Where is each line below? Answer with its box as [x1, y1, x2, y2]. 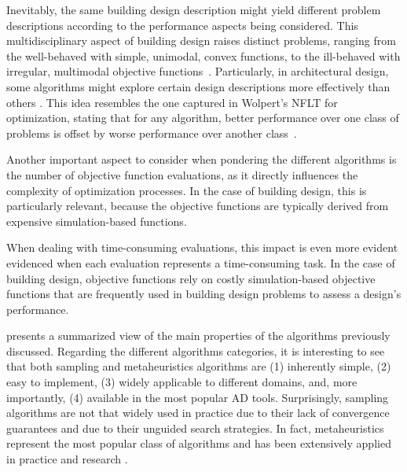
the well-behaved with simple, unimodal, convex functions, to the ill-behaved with [6, 47, 401, 64]
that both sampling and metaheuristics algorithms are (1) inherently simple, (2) [6, 358, 391, 374]
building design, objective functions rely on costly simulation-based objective [6, 270, 376, 286]
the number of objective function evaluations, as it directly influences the [6, 166, 358, 183]
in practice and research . [6, 451, 128, 467]
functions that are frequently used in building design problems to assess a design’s [6, 286, 401, 302]
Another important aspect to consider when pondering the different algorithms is [6, 151, 397, 168]
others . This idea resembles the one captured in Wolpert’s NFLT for [6, 94, 338, 110]
